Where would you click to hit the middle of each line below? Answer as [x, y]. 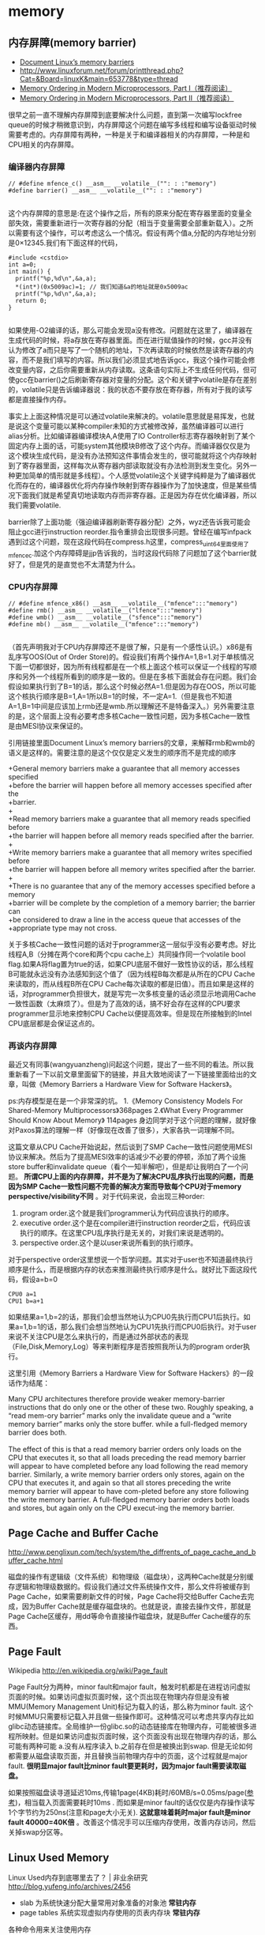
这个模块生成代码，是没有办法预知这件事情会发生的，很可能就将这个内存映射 [132, 456]
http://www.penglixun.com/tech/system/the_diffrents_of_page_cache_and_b [132, 1552]
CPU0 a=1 [22, 1295]
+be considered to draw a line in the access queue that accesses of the [125, 920]
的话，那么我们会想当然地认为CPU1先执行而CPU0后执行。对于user [148, 1327]
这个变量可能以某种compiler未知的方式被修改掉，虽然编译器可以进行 [133, 426]
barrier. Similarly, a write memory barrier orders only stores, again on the [127, 1475]
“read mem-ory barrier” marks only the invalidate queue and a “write [120, 1416]
